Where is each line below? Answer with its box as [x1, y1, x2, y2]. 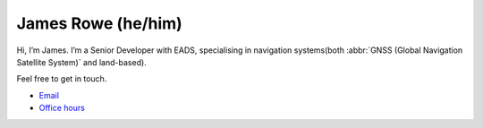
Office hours [38, 103, 85, 114]
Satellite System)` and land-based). [16, 56, 147, 67]
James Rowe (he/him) [16, 13, 182, 33]
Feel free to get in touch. [16, 73, 107, 84]
